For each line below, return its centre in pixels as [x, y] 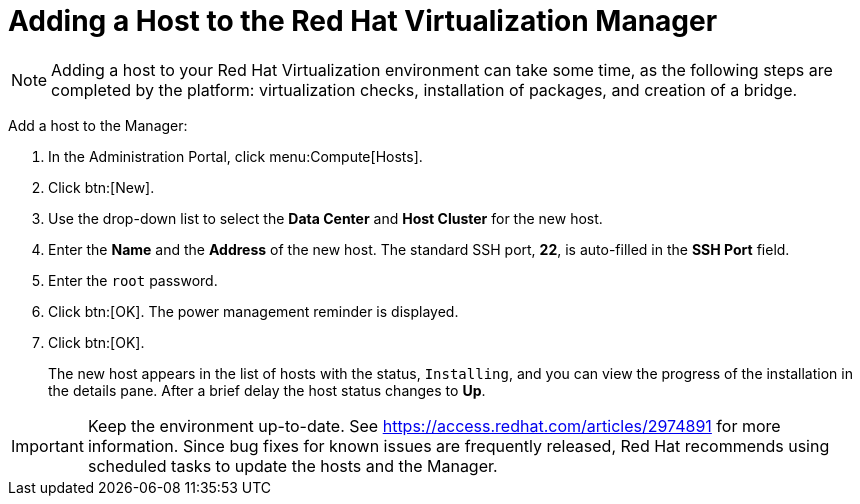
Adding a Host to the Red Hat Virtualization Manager [363, 21]
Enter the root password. [133, 280]
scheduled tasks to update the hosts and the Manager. [292, 465]
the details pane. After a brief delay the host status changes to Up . [267, 390]
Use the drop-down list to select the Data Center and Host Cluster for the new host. [325, 218]
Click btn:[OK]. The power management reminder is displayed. [253, 311]
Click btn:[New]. [101, 187]
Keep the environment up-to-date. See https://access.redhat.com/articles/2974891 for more [434, 425]
